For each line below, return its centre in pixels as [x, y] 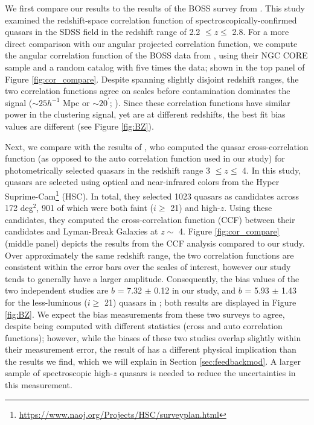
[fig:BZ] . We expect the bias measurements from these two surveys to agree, [145, 314]
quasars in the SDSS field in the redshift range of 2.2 [103, 32]
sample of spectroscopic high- [59, 373]
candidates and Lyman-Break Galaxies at [82, 231]
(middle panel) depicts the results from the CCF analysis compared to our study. [155, 243]
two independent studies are [57, 290]
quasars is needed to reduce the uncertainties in [208, 373]
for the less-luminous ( [46, 302]
